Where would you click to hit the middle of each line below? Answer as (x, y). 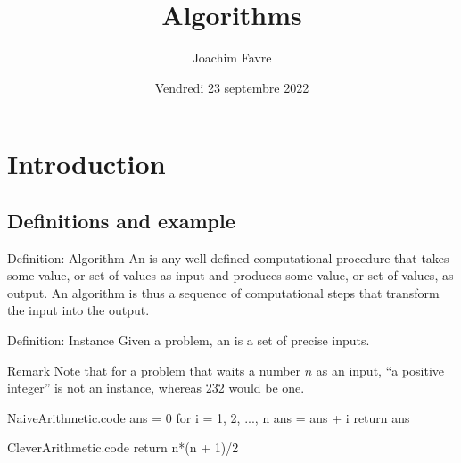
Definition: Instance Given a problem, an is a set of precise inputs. (189, 340)
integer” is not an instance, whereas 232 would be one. (156, 388)
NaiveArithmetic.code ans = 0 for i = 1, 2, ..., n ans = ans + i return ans (209, 417)
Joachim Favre (232, 58)
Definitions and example (121, 220)
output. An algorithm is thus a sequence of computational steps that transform (223, 292)
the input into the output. (78, 310)
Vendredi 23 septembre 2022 (232, 87)
